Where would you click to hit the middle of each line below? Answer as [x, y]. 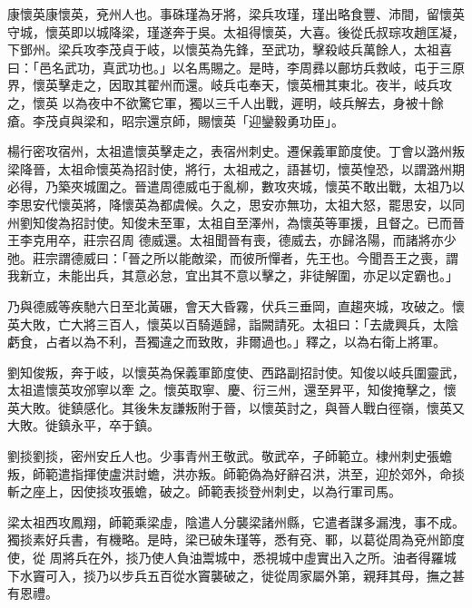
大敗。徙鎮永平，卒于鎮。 [84, 425]
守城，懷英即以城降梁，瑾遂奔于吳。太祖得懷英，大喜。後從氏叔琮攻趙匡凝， [236, 31]
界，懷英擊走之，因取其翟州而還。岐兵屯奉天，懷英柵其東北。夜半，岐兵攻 [230, 85]
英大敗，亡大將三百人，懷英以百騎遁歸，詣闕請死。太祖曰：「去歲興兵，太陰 [233, 324]
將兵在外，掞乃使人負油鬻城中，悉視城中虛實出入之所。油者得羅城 [259, 558]
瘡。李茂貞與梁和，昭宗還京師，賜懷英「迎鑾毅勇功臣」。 [176, 120]
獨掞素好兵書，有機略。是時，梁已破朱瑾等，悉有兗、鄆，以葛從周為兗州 [223, 539]
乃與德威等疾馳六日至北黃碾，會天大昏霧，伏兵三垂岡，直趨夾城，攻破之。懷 [236, 305]
